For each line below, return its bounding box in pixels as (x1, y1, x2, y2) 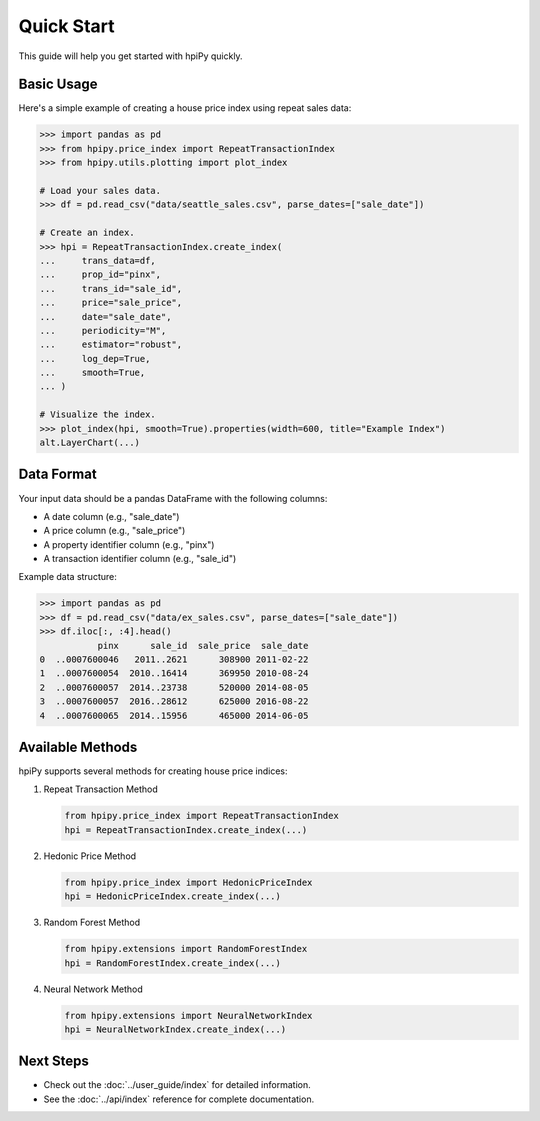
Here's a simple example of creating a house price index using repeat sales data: (18, 102, 352, 114)
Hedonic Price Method (43, 850, 137, 862)
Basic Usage (18, 76, 98, 93)
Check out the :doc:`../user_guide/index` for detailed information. (43, 1079, 311, 1091)
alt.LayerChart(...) (39, 437, 140, 449)
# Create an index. (39, 227, 135, 239)
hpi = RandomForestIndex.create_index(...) (64, 957, 282, 969)
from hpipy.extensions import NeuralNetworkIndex (64, 1010, 313, 1021)
